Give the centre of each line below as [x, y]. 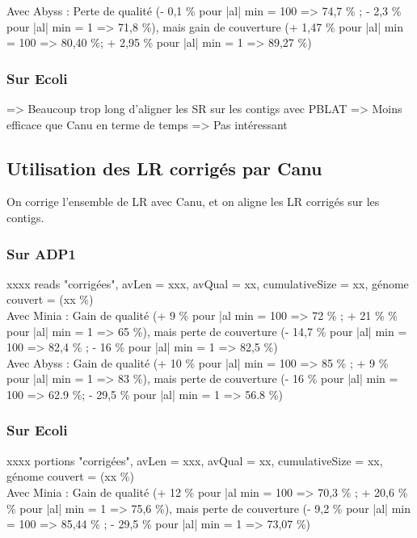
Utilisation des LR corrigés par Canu [164, 168]
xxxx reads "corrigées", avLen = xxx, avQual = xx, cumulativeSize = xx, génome [208, 283]
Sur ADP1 [41, 253]
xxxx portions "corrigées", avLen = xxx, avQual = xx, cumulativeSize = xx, [195, 460]
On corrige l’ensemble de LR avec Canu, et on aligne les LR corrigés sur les [193, 202]
